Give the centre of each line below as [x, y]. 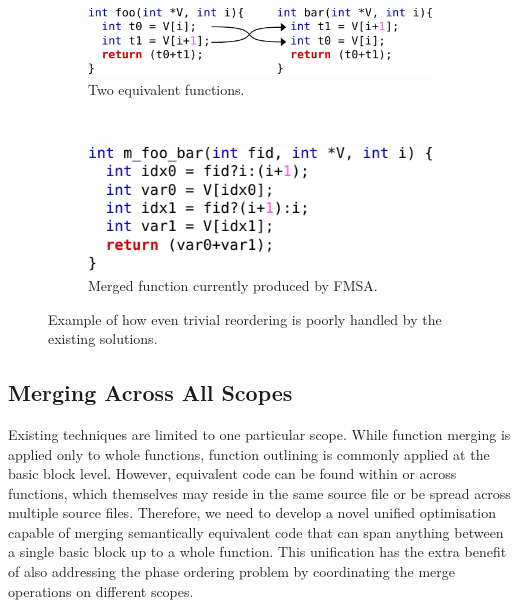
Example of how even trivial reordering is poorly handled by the [245, 318]
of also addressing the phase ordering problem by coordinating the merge [232, 571]
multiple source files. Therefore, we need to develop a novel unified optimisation [252, 512]
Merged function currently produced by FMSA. [233, 284]
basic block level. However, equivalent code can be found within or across [232, 473]
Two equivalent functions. [166, 89]
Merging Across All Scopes [150, 392]
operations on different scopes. [101, 590]
